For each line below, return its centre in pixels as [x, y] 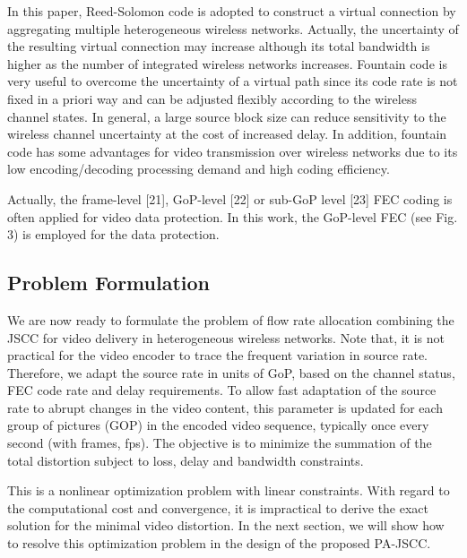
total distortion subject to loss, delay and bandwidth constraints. [186, 460]
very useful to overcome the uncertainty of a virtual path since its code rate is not [233, 81]
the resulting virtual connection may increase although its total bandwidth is [219, 46]
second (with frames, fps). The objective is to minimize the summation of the [220, 443]
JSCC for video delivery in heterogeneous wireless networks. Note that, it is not [226, 337]
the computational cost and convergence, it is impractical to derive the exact [218, 507]
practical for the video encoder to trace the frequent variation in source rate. [217, 355]
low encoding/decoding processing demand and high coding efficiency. [199, 169]
